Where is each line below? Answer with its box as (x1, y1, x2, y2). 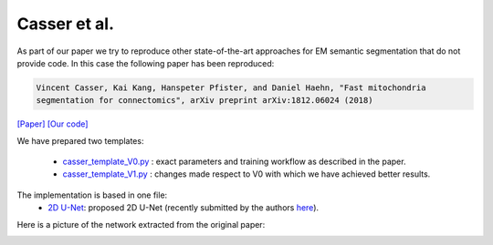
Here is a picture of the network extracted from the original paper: (16, 219, 266, 230)
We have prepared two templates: (16, 135, 144, 146)
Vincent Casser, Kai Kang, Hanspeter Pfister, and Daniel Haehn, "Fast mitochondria (36, 82, 426, 93)
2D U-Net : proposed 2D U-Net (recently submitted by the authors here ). (47, 202, 320, 213)
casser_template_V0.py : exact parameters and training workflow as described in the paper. (62, 156, 406, 168)
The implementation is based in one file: (16, 189, 168, 200)
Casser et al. (16, 14, 114, 34)
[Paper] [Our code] (16, 118, 89, 129)
